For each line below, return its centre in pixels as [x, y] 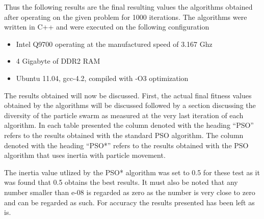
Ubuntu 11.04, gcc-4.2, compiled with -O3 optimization [102, 78]
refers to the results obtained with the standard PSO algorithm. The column [124, 135]
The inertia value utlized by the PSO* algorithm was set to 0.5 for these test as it [132, 172]
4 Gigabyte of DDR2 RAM [58, 61]
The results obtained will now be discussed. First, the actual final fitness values [128, 95]
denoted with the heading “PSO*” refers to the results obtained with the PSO [126, 145]
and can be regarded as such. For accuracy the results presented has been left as [129, 202]
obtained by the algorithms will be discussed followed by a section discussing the [130, 105]
